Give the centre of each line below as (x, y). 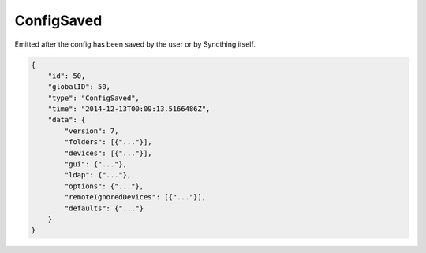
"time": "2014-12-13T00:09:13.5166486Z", (129, 109)
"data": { (67, 120)
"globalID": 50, (79, 87)
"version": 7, (92, 131)
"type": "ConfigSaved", (93, 98)
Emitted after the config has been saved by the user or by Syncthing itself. (135, 44)
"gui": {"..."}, (96, 164)
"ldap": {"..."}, (98, 175)
